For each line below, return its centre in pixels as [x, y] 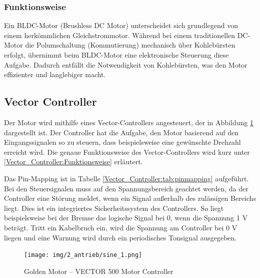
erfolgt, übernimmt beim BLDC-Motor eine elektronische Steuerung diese [116, 55]
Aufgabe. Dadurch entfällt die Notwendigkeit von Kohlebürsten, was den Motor [126, 64]
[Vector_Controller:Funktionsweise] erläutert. [73, 162]
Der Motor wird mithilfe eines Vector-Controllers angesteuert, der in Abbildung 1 [129, 122]
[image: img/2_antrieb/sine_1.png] [83, 255]
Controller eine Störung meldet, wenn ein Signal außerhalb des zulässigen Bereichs [130, 198]
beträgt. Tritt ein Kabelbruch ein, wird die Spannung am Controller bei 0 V [121, 227]
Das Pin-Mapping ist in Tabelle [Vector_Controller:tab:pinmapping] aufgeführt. [126, 178]
